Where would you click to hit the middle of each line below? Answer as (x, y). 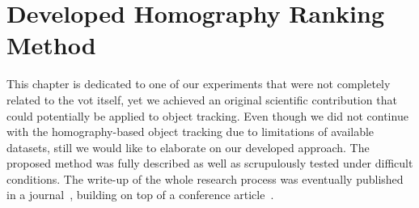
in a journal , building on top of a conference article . (140, 195)
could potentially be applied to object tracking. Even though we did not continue (207, 115)
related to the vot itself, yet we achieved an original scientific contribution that (202, 99)
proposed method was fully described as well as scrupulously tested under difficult (210, 163)
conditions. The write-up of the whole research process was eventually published (205, 178)
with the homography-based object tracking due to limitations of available (190, 132)
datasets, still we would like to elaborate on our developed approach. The (188, 147)
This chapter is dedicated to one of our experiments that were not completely (199, 84)
